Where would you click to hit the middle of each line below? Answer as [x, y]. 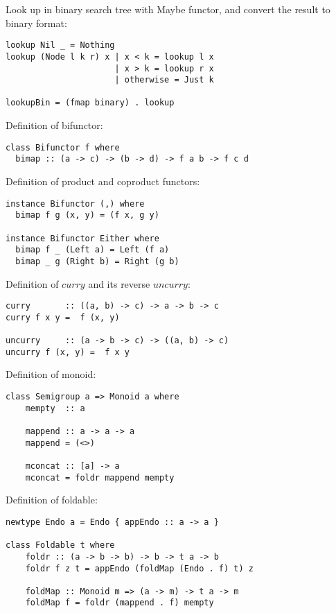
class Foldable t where [60, 545]
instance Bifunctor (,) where [75, 204]
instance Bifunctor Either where [82, 238]
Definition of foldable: [52, 500]
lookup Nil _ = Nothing [60, 45]
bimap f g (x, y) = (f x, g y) [87, 215]
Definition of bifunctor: [54, 125]
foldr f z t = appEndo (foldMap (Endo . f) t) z [139, 568]
